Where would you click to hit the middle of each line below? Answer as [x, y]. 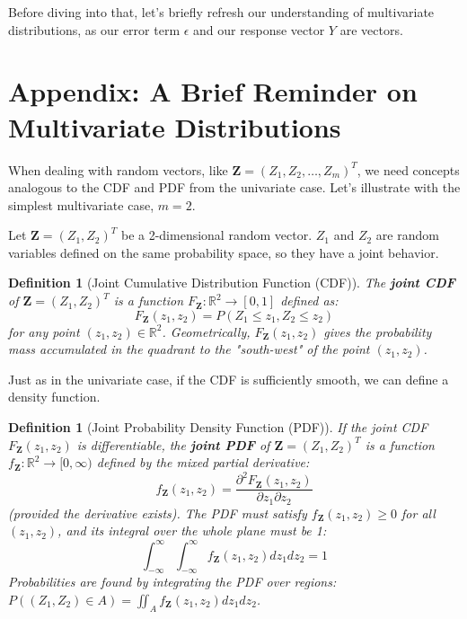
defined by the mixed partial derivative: [203, 462]
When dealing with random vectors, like [118, 169]
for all [419, 513]
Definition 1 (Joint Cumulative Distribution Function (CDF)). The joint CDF [232, 283]
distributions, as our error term [94, 29]
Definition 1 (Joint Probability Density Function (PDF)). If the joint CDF [218, 427]
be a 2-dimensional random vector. [216, 235]
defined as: [309, 301]
